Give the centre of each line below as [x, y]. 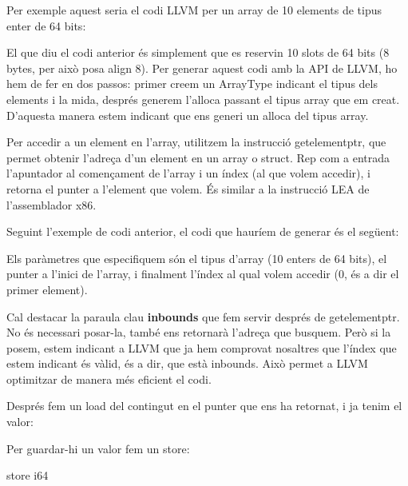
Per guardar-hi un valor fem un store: [98, 448]
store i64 [28, 475]
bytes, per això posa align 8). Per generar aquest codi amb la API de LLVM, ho [202, 68]
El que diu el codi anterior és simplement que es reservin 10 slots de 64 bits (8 [198, 52]
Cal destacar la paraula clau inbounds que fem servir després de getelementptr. [203, 316]
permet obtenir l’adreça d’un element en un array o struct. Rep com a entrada [198, 157]
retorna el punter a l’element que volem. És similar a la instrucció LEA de [188, 188]
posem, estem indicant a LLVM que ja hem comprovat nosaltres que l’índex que [202, 347]
